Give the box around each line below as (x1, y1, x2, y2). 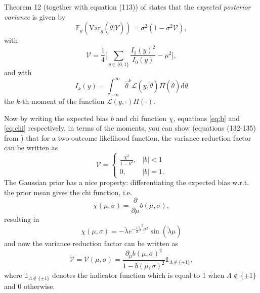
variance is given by (4, 11, 66, 22)
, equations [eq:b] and (173, 112, 240, 123)
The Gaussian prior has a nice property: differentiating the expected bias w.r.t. (4, 177, 249, 188)
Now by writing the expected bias (4, 112, 109, 123)
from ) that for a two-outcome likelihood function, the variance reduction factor (4, 132, 251, 143)
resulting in (4, 213, 39, 224)
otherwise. (23, 280, 55, 291)
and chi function (116, 112, 167, 123)
